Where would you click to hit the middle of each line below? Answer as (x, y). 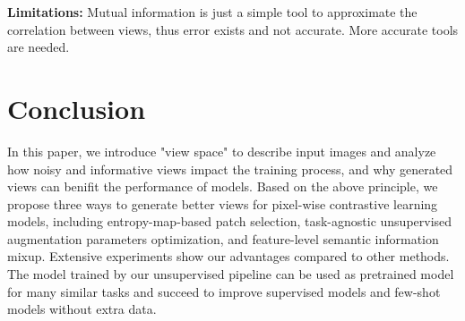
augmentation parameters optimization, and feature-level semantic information (223, 238)
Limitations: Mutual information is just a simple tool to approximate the (212, 12)
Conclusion (77, 108)
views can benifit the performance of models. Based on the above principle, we (223, 186)
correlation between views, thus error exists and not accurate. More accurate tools (233, 29)
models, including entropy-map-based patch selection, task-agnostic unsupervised (230, 221)
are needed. (39, 47)
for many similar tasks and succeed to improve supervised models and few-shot (224, 291)
